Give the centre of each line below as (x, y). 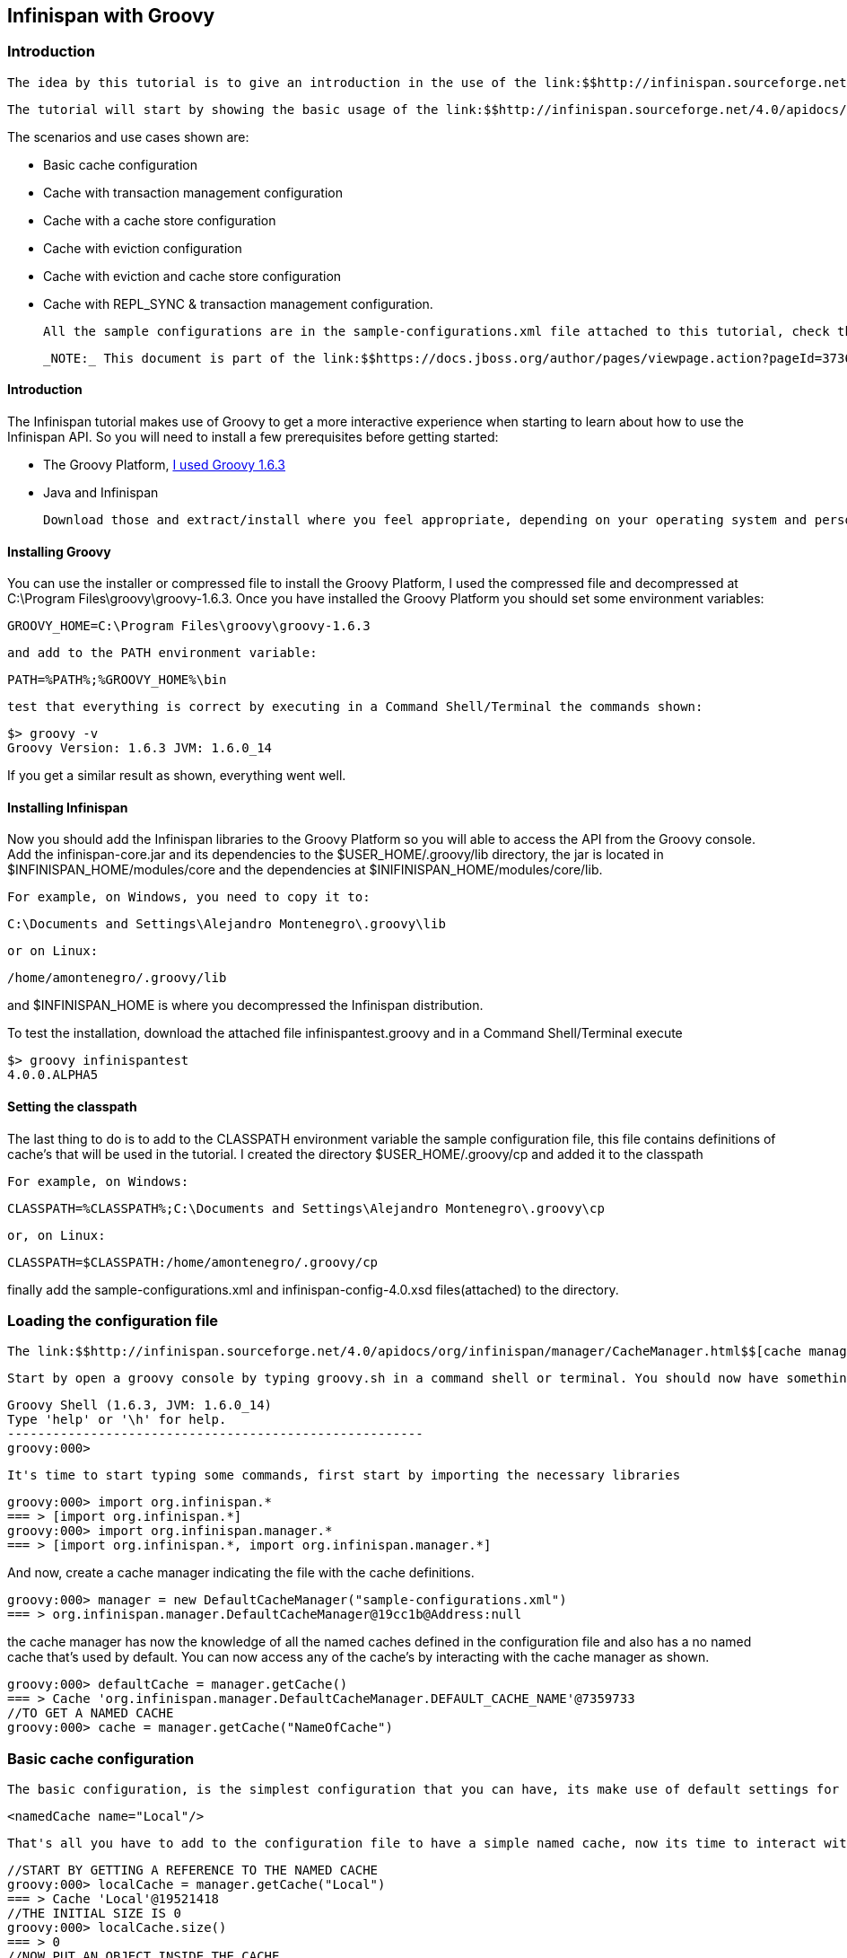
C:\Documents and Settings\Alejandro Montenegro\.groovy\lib (227, 924)
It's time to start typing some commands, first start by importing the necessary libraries (344, 1475)
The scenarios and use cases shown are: (128, 136)
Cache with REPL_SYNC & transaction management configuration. (238, 303)
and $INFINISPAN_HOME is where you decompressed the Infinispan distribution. (245, 1005)
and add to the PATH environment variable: (162, 653)
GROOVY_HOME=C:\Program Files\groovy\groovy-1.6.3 (189, 626)
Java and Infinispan (101, 493)
